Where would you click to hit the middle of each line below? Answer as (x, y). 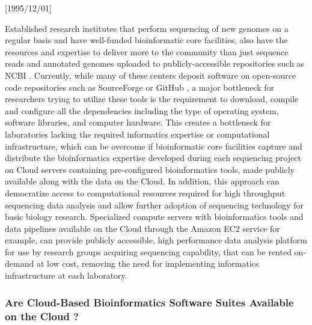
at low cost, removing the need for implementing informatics (148, 263)
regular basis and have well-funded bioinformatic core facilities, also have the (146, 40)
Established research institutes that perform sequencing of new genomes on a (147, 28)
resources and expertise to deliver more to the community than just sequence (147, 51)
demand (20, 263)
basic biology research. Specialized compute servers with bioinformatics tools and (154, 217)
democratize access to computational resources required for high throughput (145, 193)
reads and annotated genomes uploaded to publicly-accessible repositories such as (155, 63)
